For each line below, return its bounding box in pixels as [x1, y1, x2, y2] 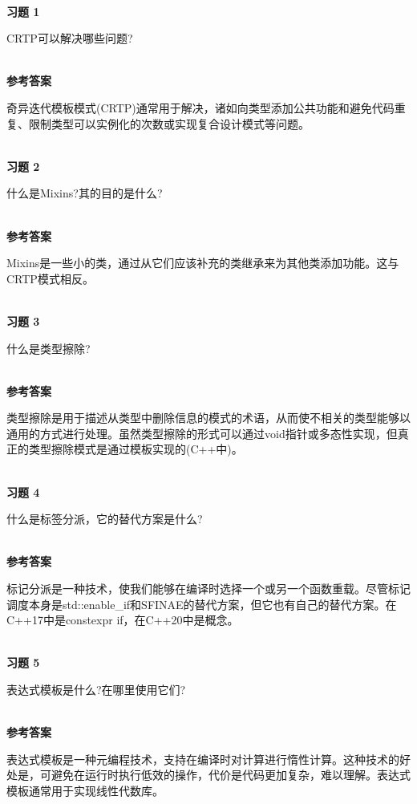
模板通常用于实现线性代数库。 [6, 782, 164, 798]
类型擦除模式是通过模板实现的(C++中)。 [28, 441, 243, 457]
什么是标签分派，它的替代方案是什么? [6, 510, 203, 527]
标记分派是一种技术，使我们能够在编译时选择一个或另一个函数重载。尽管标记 [6, 580, 411, 597]
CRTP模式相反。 [6, 270, 94, 286]
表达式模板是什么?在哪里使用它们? [6, 681, 186, 697]
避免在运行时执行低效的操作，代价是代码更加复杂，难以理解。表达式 [51, 766, 411, 783]
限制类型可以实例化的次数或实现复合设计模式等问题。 [28, 115, 310, 132]
